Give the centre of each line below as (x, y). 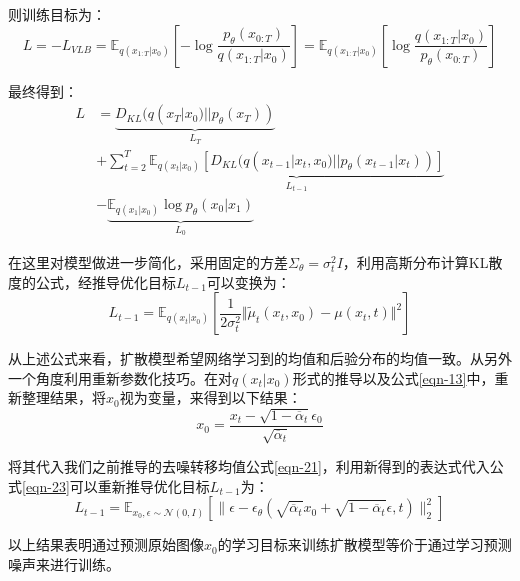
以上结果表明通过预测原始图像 (106, 544)
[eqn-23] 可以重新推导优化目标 (116, 485)
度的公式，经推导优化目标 (92, 281)
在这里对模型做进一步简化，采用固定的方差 (148, 261)
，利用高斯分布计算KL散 (422, 261)
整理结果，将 (63, 397)
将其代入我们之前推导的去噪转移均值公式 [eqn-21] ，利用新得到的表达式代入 (249, 466)
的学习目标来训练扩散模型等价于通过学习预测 (364, 544)
